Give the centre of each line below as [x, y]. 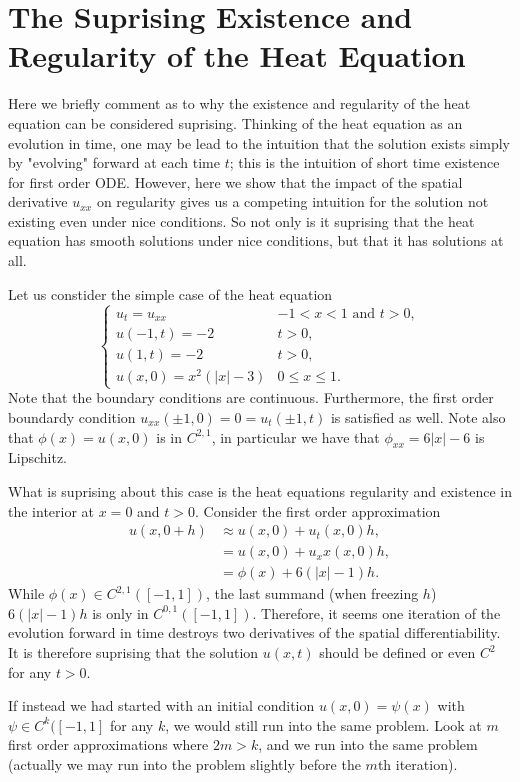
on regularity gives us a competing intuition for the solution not [292, 201]
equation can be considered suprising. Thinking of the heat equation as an [235, 122]
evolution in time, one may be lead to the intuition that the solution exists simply [259, 142]
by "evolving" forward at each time [114, 162]
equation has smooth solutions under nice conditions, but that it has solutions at [256, 240]
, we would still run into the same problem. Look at [323, 724]
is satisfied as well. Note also [418, 416]
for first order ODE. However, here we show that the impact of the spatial [235, 181]
